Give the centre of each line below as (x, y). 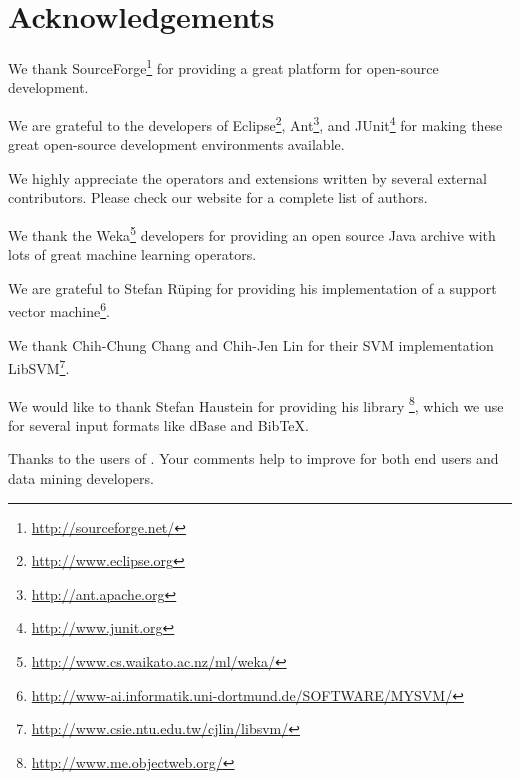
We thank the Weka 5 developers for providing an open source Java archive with (252, 233)
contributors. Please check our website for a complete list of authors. (218, 197)
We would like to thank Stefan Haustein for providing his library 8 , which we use (256, 404)
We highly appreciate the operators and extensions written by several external (247, 177)
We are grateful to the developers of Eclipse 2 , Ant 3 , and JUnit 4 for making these (255, 123)
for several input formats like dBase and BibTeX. (158, 424)
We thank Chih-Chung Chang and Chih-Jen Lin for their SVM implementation (251, 344)
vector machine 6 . (59, 310)
